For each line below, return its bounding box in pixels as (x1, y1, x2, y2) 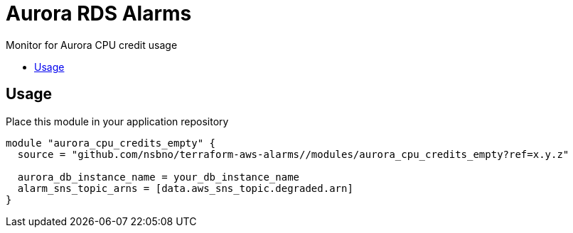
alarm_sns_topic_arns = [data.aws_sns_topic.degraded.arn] (17, 182, 353, 194)
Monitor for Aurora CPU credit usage (6, 38, 178, 51)
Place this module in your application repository (6, 115, 229, 127)
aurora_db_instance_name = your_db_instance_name (17, 171, 300, 183)
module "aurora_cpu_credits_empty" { (6, 137, 216, 149)
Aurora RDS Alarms (6, 1, 192, 25)
